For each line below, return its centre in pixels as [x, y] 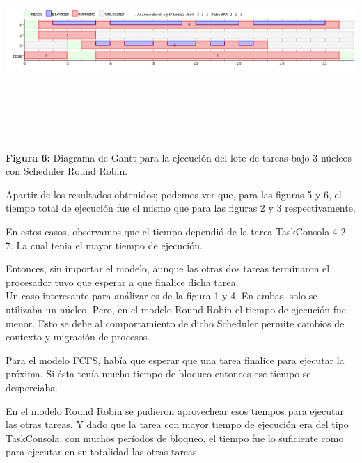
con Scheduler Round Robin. [67, 171]
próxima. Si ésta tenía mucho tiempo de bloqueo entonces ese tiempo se [158, 374]
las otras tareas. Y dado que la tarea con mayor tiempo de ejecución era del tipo [177, 424]
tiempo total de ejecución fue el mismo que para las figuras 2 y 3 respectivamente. [181, 208]
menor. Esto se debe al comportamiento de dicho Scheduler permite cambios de [175, 323]
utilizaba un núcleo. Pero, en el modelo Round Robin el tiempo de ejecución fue [176, 309]
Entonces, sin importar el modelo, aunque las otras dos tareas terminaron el [168, 268]
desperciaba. [32, 387]
